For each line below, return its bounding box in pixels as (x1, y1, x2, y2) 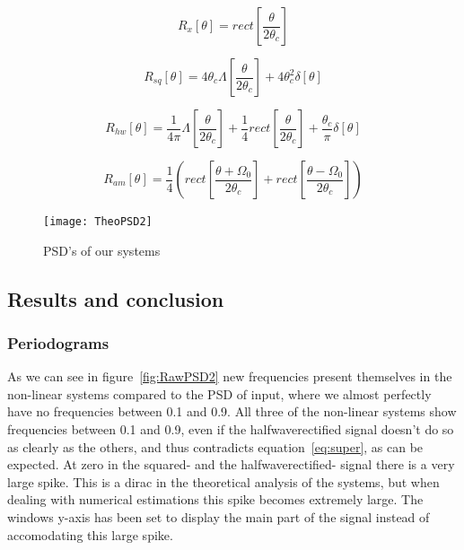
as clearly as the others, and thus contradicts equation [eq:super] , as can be (7, 437, 424, 456)
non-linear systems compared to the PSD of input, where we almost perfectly (7, 384, 432, 403)
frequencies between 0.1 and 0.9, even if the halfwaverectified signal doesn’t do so (7, 420, 454, 439)
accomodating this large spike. (7, 525, 173, 544)
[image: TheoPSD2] (43, 215, 153, 228)
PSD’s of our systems (43, 240, 161, 259)
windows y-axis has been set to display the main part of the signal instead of (7, 508, 430, 526)
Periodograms (7, 331, 109, 354)
